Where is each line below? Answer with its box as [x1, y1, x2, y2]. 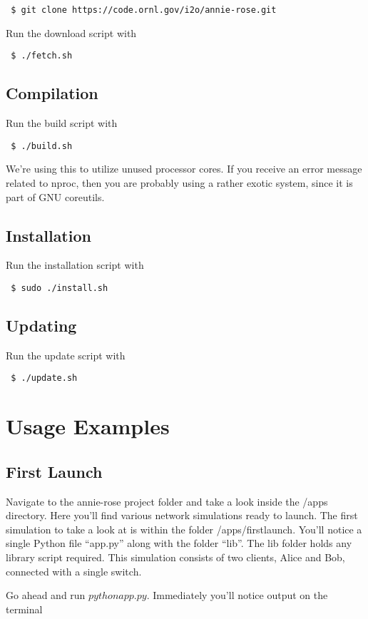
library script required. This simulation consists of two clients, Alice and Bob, [6, 550, 345, 564]
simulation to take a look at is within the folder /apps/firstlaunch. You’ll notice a [6, 521, 362, 536]
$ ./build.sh [11, 140, 73, 151]
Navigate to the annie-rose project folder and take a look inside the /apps [6, 493, 328, 508]
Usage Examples [6, 411, 170, 441]
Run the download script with [6, 25, 137, 40]
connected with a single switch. [6, 563, 142, 578]
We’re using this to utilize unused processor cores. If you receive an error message [6, 161, 362, 176]
